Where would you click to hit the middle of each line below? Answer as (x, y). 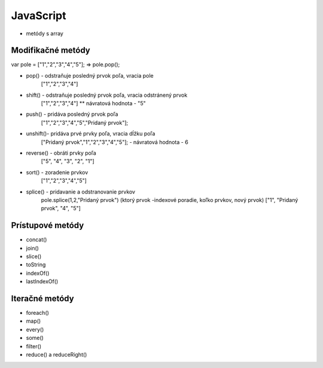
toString (36, 265)
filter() (34, 346)
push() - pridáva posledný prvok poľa (72, 114)
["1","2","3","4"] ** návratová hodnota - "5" (93, 103)
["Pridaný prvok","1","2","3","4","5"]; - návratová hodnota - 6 (115, 142)
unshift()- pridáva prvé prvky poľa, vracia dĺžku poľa (91, 134)
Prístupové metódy (48, 226)
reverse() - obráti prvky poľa (61, 153)
